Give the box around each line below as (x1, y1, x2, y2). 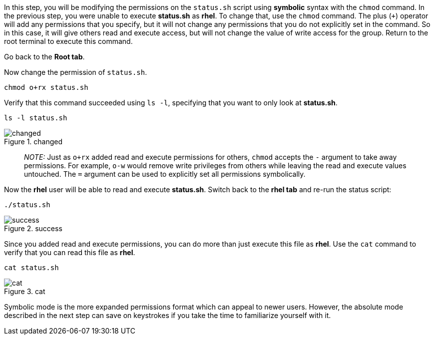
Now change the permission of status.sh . (4, 68, 147, 76)
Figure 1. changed (4, 137, 63, 146)
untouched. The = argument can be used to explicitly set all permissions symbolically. (24, 170, 306, 178)
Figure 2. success (4, 224, 62, 233)
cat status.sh (4, 264, 59, 272)
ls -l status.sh (4, 114, 67, 122)
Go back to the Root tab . (4, 52, 85, 61)
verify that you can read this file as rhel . (4, 248, 135, 257)
